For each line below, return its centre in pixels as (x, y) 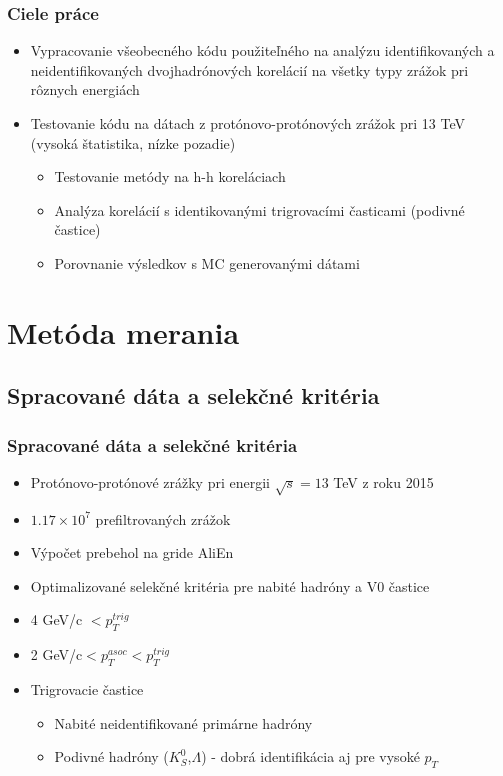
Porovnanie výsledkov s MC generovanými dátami (207, 262)
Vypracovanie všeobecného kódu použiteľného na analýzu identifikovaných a (262, 50)
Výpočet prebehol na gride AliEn (132, 552)
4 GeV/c (56, 619)
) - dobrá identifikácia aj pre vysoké (310, 756)
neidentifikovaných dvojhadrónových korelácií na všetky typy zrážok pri (249, 69)
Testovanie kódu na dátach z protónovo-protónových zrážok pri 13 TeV (248, 123)
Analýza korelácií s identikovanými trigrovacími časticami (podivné (259, 209)
